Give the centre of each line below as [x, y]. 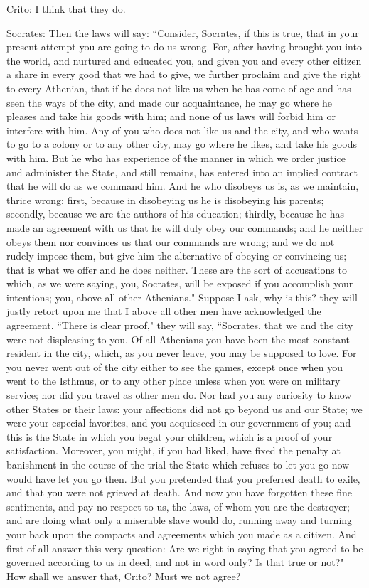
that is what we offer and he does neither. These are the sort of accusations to [177, 269]
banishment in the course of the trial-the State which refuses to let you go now [178, 464]
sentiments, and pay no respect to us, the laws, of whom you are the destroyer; [178, 506]
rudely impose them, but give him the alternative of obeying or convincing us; [177, 256]
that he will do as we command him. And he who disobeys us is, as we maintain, [183, 186]
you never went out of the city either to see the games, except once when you [175, 367]
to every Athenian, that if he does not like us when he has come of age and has [179, 88]
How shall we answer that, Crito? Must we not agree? [124, 576]
